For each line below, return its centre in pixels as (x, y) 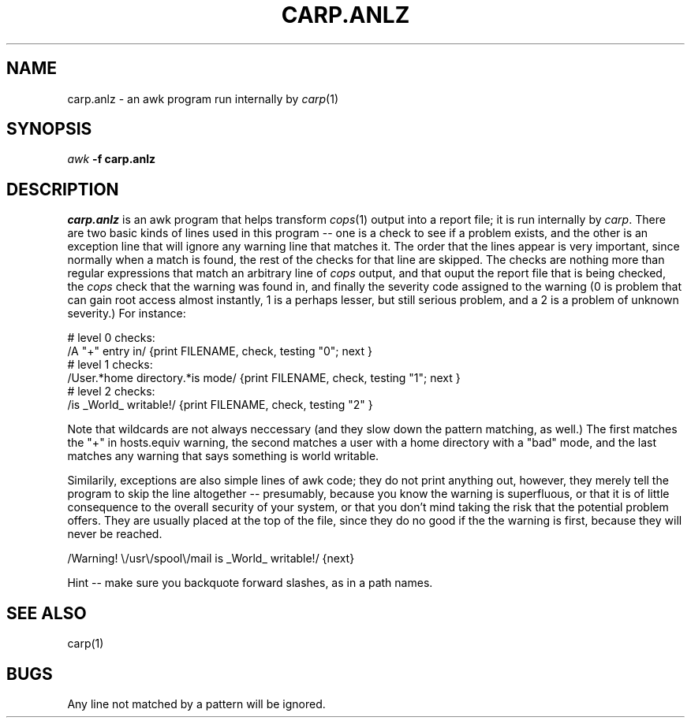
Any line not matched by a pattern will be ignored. (196, 704)
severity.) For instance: (127, 314)
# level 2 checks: (111, 392)
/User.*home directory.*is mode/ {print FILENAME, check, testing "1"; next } (264, 378)
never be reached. (115, 534)
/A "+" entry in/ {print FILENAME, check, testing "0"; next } (220, 351)
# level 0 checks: (111, 338)
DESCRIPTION (63, 189)
